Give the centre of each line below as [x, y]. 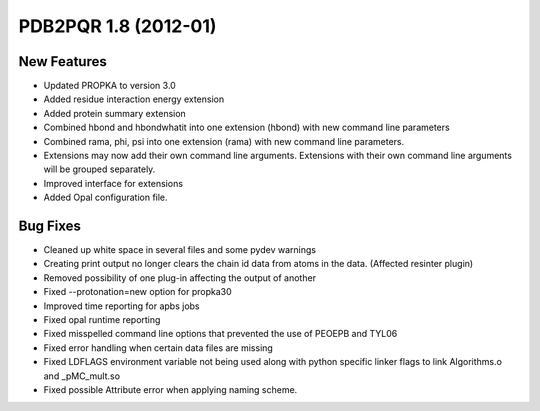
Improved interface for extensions [113, 183]
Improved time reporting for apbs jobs [121, 306]
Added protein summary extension [115, 113]
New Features [62, 61]
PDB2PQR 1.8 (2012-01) [117, 26]
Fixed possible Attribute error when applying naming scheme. [170, 389]
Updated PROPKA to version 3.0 [110, 86]
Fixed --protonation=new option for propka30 [137, 292]
